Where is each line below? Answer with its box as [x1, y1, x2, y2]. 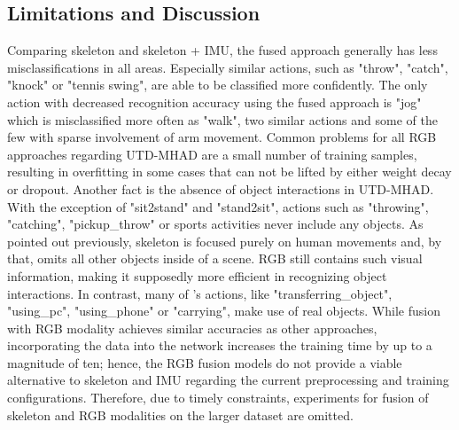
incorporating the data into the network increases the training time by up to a [7, 336, 432, 355]
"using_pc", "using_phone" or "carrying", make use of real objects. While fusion [7, 301, 440, 320]
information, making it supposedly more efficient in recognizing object [7, 266, 387, 285]
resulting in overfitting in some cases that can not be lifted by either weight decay [7, 162, 452, 181]
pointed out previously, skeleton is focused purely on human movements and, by [7, 231, 442, 250]
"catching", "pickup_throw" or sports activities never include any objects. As [7, 215, 424, 233]
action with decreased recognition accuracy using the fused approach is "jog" [7, 92, 422, 111]
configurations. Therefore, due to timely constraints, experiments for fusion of [7, 388, 429, 407]
